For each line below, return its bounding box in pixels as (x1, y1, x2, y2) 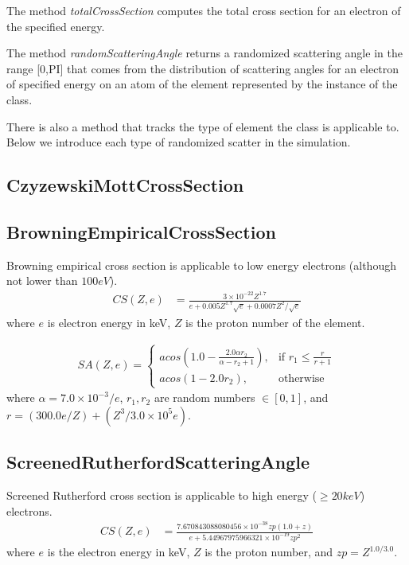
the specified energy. (6, 18, 105, 34)
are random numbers (154, 389, 255, 406)
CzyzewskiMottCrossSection (6, 173, 244, 197)
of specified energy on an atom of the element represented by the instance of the (6, 76, 398, 92)
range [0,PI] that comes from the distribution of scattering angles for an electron (6, 60, 399, 76)
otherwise (278, 372, 325, 384)
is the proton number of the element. (185, 314, 365, 331)
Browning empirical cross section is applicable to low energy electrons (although (6, 256, 396, 273)
